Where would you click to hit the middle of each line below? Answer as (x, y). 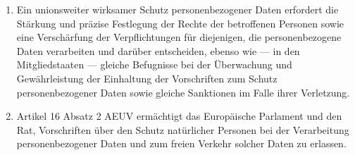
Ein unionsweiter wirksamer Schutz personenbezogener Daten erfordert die (177, 9)
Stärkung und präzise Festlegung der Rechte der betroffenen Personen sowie (180, 23)
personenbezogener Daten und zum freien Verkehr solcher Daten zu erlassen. (181, 143)
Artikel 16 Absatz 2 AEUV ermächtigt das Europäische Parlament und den (179, 116)
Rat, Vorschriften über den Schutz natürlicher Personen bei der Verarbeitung (183, 129)
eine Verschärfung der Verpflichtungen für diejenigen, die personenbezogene (179, 37)
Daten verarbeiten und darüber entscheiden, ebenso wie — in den (158, 50)
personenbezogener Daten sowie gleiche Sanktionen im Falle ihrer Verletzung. (183, 92)
